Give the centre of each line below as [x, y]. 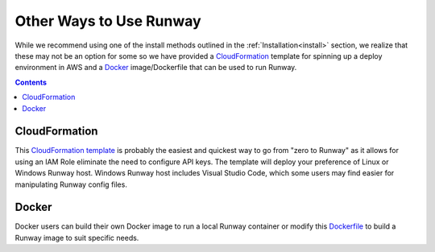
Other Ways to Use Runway [108, 21]
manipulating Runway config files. [71, 184]
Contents [31, 82]
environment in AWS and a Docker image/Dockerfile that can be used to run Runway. [156, 68]
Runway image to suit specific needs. [77, 238]
